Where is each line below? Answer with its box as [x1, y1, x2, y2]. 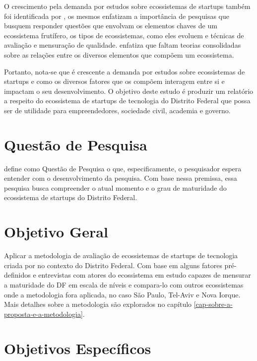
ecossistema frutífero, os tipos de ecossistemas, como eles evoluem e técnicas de [4, 30, 244, 40]
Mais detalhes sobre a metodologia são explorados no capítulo [4, 299, 192, 309]
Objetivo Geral [4, 221, 108, 242]
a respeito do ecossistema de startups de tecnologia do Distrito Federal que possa [4, 95, 251, 106]
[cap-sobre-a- [193, 299, 233, 309]
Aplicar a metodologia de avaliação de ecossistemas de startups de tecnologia [4, 250, 238, 261]
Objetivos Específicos [4, 338, 151, 358]
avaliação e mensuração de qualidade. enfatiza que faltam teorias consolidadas [4, 40, 241, 50]
